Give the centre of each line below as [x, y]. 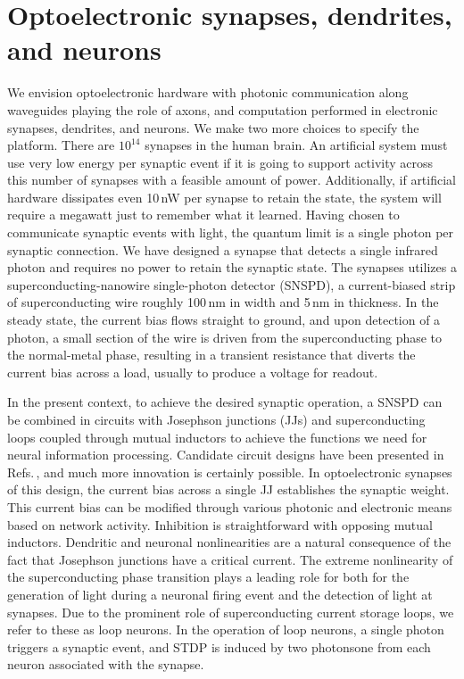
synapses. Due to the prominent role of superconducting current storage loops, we [231, 612]
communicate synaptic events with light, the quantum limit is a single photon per [231, 232]
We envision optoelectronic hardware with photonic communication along [208, 92]
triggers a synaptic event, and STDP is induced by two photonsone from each [219, 646]
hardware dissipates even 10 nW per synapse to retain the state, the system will [224, 197]
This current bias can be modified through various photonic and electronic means [230, 506]
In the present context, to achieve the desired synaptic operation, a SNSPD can [225, 402]
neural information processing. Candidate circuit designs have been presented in [226, 455]
